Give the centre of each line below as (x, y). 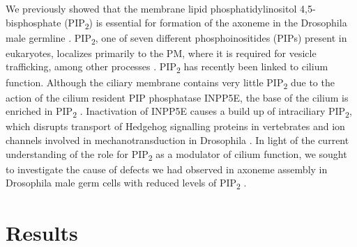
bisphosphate (33, 22)
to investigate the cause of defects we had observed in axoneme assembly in (167, 169)
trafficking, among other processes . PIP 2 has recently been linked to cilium (167, 67)
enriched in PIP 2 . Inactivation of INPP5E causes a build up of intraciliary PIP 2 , (179, 112)
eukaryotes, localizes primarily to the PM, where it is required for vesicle (161, 53)
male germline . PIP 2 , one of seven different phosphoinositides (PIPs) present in (176, 38)
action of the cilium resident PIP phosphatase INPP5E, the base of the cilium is (177, 97)
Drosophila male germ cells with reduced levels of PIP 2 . (126, 184)
